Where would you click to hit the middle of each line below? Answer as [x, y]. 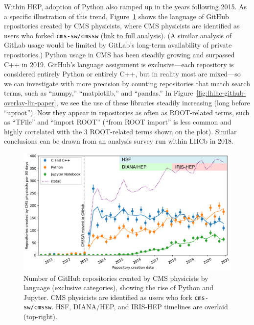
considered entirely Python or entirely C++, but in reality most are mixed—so [122, 74]
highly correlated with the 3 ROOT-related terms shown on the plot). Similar [120, 131]
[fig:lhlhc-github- [221, 93]
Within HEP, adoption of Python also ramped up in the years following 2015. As [126, 6]
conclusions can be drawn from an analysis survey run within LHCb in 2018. [119, 141]
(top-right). [40, 316]
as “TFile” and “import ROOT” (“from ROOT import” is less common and [118, 122]
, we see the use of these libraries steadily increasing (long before [153, 102]
